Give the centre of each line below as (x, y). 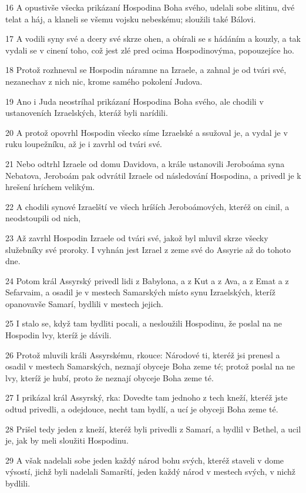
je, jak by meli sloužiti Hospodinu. (67, 440)
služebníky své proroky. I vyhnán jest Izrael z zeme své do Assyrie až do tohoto (148, 249)
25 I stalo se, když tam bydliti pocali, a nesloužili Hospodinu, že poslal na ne (144, 323)
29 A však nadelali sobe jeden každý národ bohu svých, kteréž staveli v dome (145, 460)
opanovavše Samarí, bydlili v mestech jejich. (84, 303)
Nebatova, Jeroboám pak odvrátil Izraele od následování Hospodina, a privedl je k (153, 175)
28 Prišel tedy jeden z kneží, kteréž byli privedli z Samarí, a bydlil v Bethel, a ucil (153, 429)
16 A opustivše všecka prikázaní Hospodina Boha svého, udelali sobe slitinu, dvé (150, 7)
